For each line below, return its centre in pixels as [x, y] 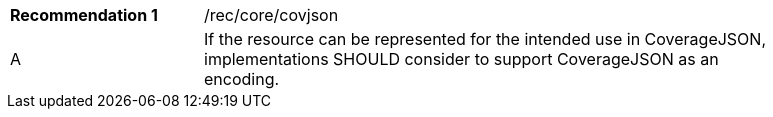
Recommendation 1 [84, 15]
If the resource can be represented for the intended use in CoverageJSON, [485, 39]
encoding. [242, 79]
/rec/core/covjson [271, 15]
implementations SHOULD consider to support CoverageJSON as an [461, 59]
